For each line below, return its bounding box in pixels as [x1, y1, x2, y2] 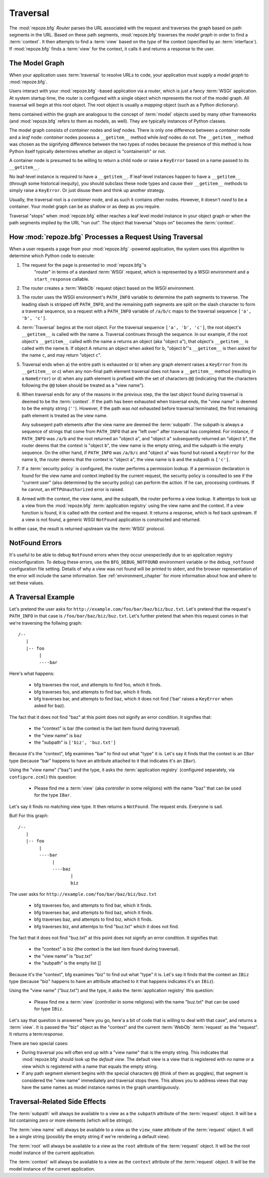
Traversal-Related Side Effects [9, 1097, 107, 1106]
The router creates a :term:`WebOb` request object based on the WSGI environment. [21, 285, 195, 291]
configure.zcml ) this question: [9, 774, 77, 780]
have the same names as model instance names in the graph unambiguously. [21, 1084, 180, 1090]
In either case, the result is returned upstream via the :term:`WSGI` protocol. [9, 526, 165, 532]
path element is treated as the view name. [21, 412, 108, 418]
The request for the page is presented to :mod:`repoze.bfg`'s [21, 262, 146, 268]
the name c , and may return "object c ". [21, 352, 102, 358]
